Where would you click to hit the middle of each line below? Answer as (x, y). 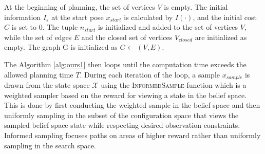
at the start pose (78, 17)
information (23, 17)
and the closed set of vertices (127, 37)
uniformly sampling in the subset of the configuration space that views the (121, 115)
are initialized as (221, 37)
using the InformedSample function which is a (174, 85)
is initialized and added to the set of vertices (168, 27)
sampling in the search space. (50, 145)
